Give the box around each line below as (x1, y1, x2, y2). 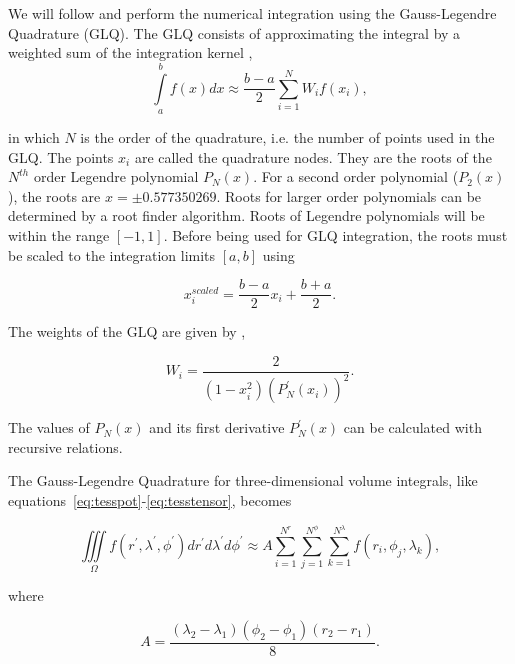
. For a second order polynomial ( (253, 166, 459, 187)
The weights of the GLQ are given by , (8, 321, 246, 342)
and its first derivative (149, 417, 285, 438)
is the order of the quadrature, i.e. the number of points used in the (80, 126, 495, 147)
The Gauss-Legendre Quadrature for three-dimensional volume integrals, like (8, 470, 478, 491)
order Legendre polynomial (33, 166, 199, 187)
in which (8, 126, 60, 147)
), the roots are (8, 185, 101, 206)
